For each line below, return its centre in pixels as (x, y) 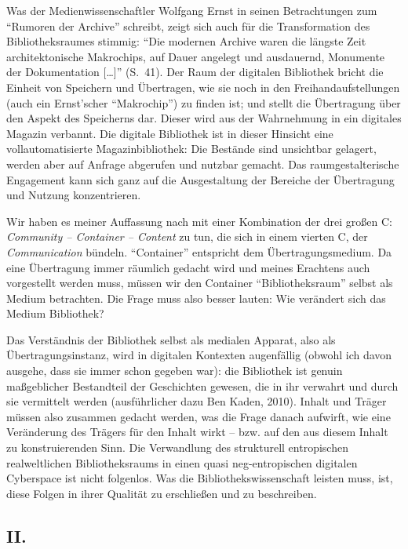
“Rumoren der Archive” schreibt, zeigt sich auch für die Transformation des (188, 25)
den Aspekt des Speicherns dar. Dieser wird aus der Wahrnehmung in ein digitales (204, 118)
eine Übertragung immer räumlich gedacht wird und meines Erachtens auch (188, 267)
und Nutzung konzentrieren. (74, 195)
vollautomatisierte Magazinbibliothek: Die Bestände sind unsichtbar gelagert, (191, 149)
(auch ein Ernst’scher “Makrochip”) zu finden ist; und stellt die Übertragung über (204, 102)
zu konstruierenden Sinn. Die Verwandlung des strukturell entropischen (177, 447)
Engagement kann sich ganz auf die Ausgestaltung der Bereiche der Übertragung (200, 179)
